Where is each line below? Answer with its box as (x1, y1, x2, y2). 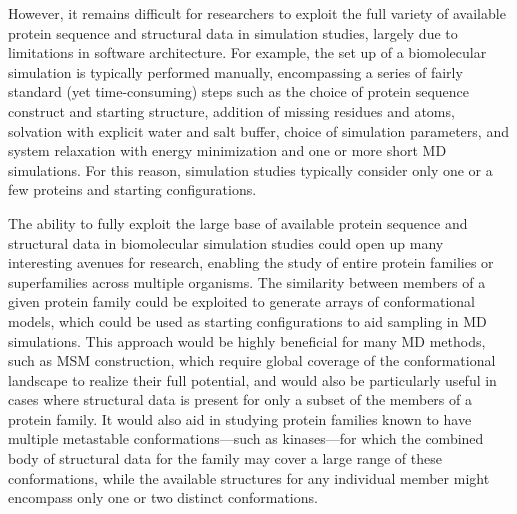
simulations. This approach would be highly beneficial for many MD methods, (8, 330, 486, 351)
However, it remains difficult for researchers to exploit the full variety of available (8, 3, 506, 23)
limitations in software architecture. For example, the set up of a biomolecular (8, 42, 487, 63)
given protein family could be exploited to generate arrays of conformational (8, 291, 475, 312)
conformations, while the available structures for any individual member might (8, 467, 490, 488)
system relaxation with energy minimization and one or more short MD (8, 140, 447, 161)
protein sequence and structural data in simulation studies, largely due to (8, 22, 458, 43)
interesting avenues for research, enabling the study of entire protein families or (8, 252, 494, 273)
